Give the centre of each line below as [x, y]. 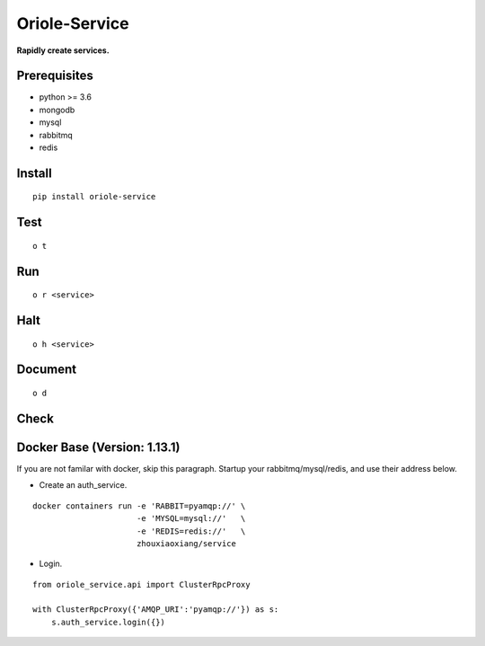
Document [46, 370]
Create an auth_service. [83, 485]
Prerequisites [55, 76]
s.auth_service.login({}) [108, 622]
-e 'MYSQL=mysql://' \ [191, 518]
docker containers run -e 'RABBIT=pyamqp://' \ [139, 506]
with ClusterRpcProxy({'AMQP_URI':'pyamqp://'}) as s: [156, 610]
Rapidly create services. [63, 50]
